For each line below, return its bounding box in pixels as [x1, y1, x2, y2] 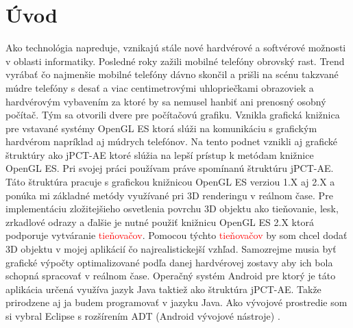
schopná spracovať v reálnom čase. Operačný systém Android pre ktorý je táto [5, 268, 336, 283]
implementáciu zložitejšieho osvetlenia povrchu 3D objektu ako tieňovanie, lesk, [5, 201, 339, 216]
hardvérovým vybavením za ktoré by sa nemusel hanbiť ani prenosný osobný [5, 94, 326, 108]
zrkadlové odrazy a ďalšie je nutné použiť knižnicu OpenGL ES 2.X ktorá [5, 214, 314, 229]
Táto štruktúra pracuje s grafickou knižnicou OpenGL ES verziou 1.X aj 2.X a [5, 175, 335, 189]
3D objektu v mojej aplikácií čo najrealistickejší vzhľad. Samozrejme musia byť [5, 242, 337, 256]
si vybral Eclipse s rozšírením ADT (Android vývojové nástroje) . [5, 309, 280, 323]
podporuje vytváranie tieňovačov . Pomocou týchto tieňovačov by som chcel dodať [5, 228, 348, 242]
